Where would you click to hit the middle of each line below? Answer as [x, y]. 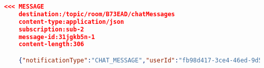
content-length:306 [51, 44]
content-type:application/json [71, 22]
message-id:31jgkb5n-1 [57, 37]
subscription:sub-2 [51, 29]
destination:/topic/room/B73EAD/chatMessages [97, 14]
